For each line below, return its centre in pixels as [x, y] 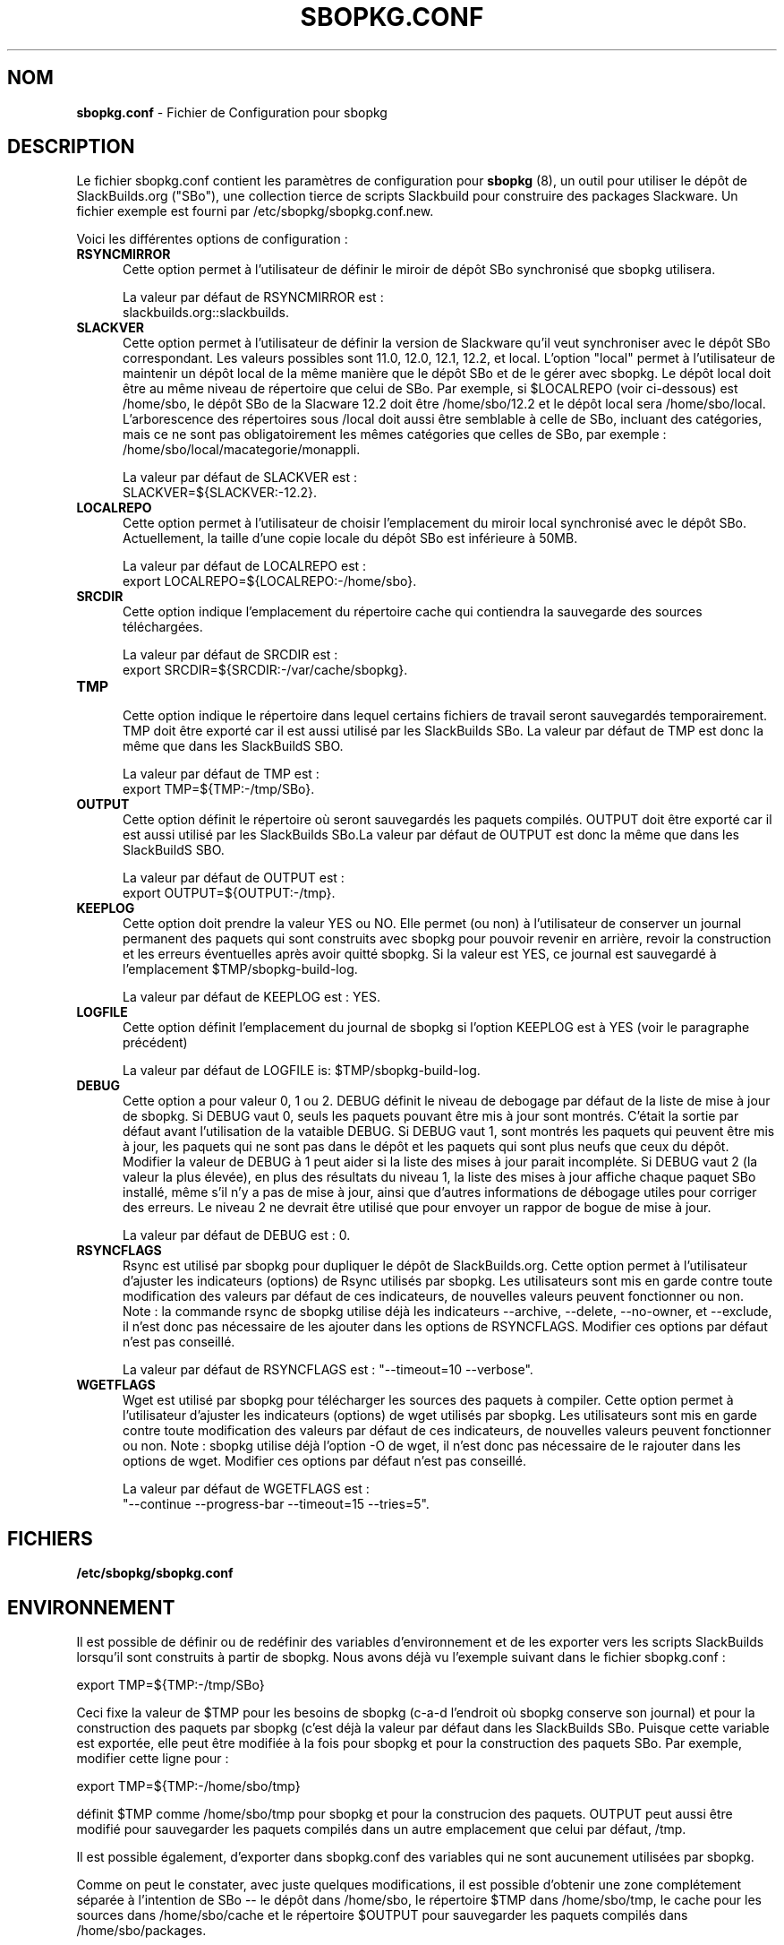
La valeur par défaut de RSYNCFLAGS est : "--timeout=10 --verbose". [328, 1370]
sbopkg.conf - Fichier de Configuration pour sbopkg [232, 112]
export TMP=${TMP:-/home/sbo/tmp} [188, 1786]
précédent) [155, 1043]
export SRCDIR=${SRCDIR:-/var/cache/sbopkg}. [265, 670]
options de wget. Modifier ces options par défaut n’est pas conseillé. [324, 1461]
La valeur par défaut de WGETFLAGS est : [246, 1489]
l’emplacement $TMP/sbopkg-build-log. [240, 969]
